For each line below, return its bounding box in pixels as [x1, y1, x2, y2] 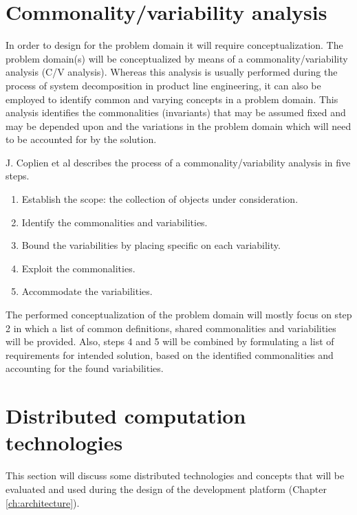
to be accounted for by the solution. [6, 132, 157, 146]
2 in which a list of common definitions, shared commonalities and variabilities [6, 320, 336, 335]
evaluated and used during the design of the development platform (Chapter [6, 481, 327, 496]
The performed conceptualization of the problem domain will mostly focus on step [6, 307, 352, 322]
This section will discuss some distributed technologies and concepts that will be [6, 468, 345, 483]
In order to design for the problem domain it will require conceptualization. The [6, 38, 343, 52]
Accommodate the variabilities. [21, 284, 153, 298]
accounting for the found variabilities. [6, 361, 164, 375]
